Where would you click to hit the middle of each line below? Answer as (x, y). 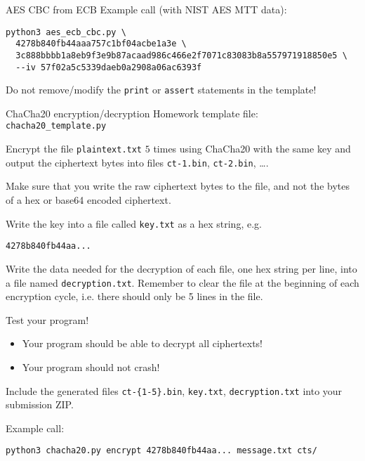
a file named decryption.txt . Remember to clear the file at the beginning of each (182, 282)
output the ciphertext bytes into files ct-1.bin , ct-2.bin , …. (137, 162)
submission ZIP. (40, 404)
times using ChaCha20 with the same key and (252, 149)
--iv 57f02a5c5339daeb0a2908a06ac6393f (109, 67)
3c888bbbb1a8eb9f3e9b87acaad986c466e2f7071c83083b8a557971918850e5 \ (181, 55)
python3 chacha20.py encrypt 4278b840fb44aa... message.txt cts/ (161, 451)
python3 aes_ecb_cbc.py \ (66, 32)
